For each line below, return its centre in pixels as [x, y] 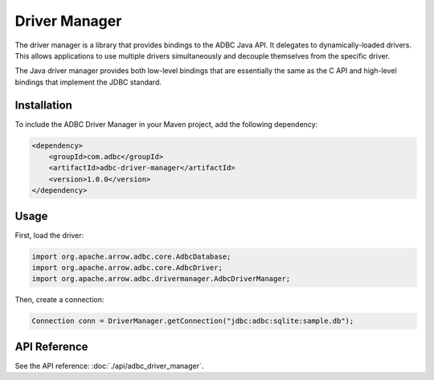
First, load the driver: [49, 235]
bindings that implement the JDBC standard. [88, 82]
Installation [43, 105]
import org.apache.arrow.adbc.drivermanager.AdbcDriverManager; [161, 279]
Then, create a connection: [59, 300]
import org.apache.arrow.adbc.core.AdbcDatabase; [131, 256]
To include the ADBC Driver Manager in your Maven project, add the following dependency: [166, 124]
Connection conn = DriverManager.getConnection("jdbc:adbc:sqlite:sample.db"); [193, 321]
